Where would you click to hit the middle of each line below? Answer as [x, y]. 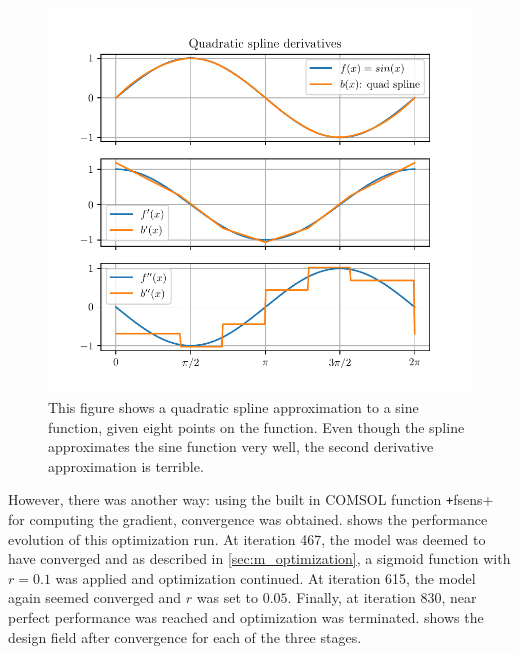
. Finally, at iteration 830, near [382, 597]
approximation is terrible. [126, 465]
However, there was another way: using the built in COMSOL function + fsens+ [251, 499]
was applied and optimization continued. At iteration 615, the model [265, 577]
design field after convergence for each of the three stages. [185, 636]
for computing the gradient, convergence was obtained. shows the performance [248, 519]
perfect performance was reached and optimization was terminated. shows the [246, 617]
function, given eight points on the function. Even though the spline [256, 426]
